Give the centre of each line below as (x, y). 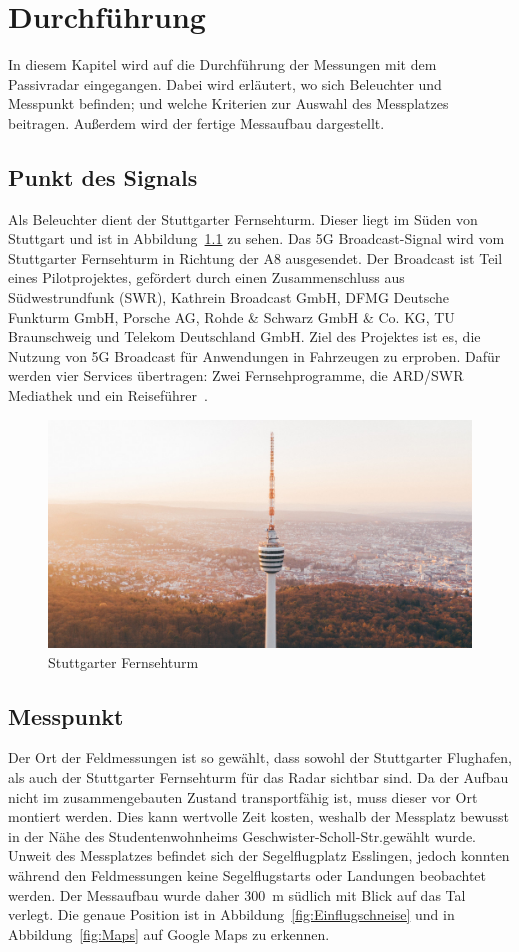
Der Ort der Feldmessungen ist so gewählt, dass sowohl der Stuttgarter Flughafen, (260, 757)
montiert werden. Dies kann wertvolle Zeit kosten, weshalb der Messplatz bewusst (258, 816)
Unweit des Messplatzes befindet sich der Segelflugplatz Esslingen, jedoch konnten (259, 855)
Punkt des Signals (103, 176)
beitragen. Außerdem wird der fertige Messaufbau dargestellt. (196, 122)
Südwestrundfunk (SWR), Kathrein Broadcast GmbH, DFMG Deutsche (229, 297)
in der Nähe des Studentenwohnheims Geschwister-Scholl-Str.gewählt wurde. (242, 835)
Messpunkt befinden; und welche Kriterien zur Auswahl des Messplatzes (228, 103)
